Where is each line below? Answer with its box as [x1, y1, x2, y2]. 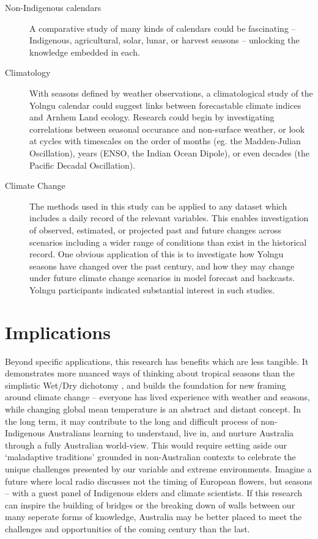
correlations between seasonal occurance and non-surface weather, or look [29, 122, 305, 135]
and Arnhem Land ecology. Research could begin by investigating [29, 111, 275, 123]
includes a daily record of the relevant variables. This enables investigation [29, 211, 309, 224]
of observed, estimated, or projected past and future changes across [29, 223, 281, 236]
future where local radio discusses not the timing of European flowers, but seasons [5, 474, 312, 487]
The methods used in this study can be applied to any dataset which [29, 199, 287, 212]
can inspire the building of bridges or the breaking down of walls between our [5, 498, 295, 511]
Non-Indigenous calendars [5, 1, 102, 13]
